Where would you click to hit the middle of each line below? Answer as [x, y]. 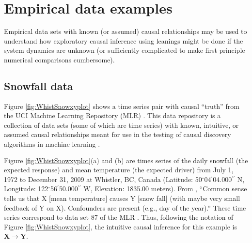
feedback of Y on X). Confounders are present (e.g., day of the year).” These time [125, 207]
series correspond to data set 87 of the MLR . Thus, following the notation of [119, 217]
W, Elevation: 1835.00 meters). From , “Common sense [165, 189]
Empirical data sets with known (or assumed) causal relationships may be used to [126, 31]
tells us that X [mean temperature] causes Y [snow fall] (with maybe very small [122, 198]
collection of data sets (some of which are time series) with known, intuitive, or [121, 125]
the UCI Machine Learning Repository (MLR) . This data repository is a [112, 115]
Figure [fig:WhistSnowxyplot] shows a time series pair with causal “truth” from [122, 106]
